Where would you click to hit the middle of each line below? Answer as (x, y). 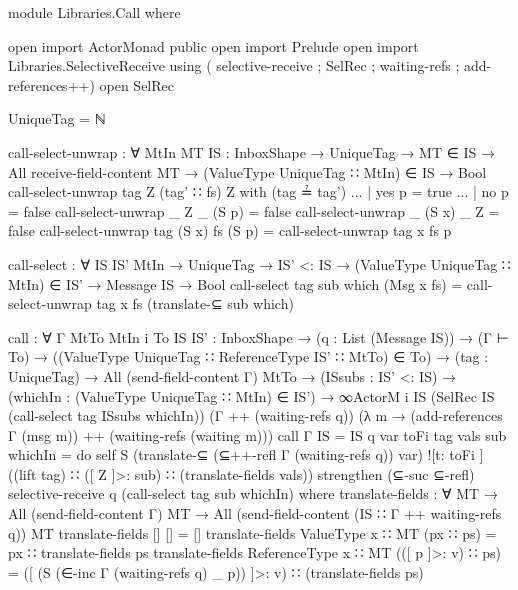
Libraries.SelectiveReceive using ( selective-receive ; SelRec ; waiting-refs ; (234, 65)
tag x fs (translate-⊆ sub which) (195, 303)
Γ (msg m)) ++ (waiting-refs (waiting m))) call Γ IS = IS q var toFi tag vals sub (257, 434)
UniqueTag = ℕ (57, 118)
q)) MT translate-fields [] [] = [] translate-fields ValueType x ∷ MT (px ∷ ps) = (252, 532)
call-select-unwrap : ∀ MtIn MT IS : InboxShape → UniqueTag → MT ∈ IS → (252, 151)
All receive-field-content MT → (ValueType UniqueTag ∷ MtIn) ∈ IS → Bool (247, 171)
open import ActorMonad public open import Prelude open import (213, 45)
